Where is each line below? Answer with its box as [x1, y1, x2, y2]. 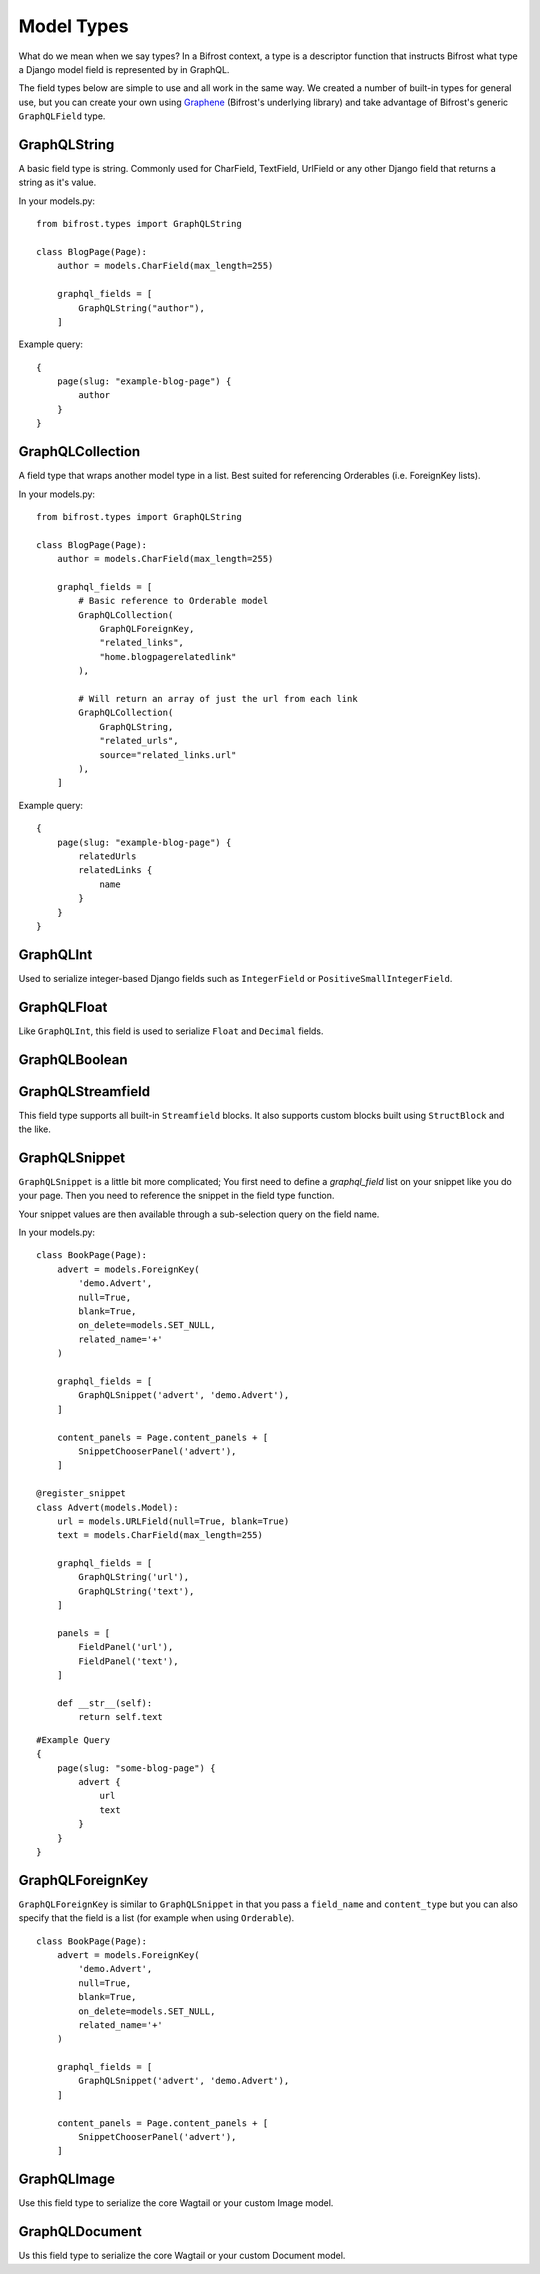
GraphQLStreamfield [18, 1083, 150, 1100]
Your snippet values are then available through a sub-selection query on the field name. [18, 1208, 380, 1220]
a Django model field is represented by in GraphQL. [18, 63, 230, 75]
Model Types [18, 15, 129, 37]
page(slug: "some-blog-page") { [56, 1762, 216, 1774]
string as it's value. [18, 176, 97, 189]
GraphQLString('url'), [78, 1571, 190, 1583]
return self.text [78, 1711, 164, 1723]
